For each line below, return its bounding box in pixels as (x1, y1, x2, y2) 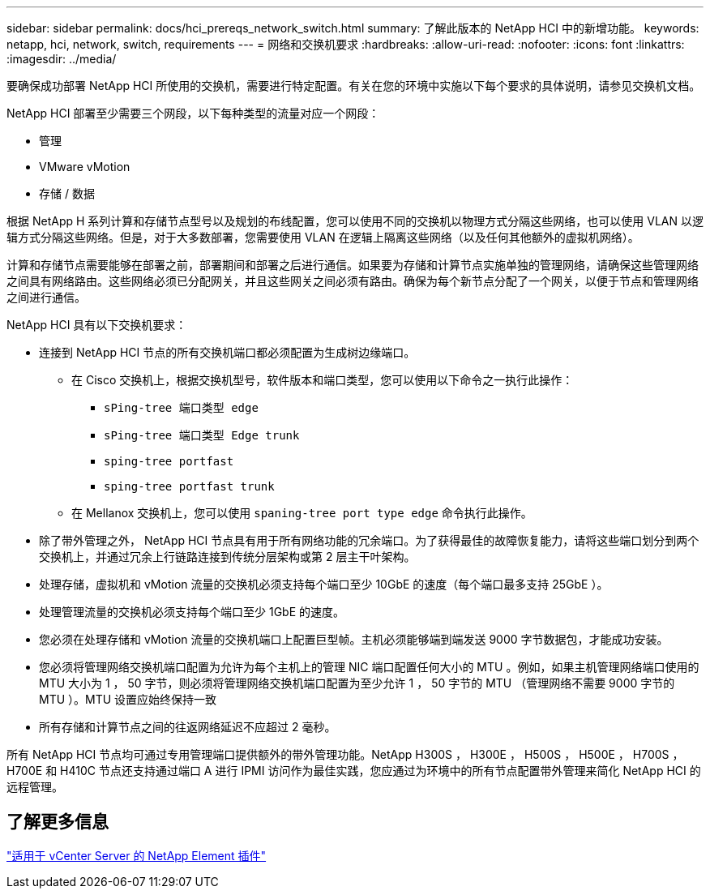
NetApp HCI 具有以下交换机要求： (6, 318, 187, 332)
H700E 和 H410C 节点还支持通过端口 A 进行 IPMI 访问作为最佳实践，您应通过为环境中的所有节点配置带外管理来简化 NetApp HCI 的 (6, 764, 701, 777)
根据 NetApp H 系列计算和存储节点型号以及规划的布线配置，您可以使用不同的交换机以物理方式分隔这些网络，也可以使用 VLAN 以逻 (6, 214, 704, 228)
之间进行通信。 (6, 290, 86, 304)
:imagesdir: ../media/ (6, 52, 117, 66)
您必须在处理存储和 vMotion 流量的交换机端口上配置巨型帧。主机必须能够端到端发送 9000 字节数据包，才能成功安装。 (39, 632, 669, 646)
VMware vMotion (39, 160, 130, 173)
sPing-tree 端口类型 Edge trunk (104, 429, 300, 442)
